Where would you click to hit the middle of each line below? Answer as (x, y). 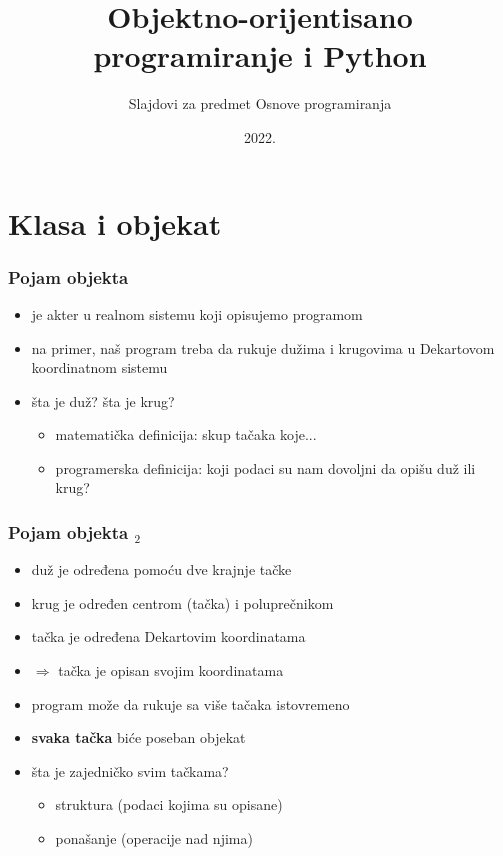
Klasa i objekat (115, 222)
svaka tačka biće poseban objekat (138, 737)
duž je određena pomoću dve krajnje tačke (161, 569)
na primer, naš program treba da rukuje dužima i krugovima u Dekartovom (263, 347)
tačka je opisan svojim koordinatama (171, 670)
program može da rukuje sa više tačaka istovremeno (190, 703)
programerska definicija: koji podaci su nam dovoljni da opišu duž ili (265, 467)
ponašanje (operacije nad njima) (154, 838)
